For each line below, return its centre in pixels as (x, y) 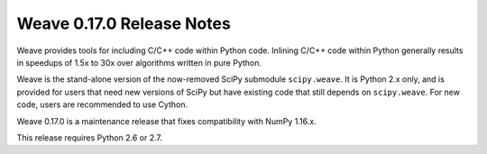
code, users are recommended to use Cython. (102, 104)
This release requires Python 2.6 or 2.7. (89, 137)
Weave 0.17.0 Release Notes (124, 23)
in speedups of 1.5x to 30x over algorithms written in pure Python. (139, 62)
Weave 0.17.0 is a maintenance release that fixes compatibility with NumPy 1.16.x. (166, 121)
